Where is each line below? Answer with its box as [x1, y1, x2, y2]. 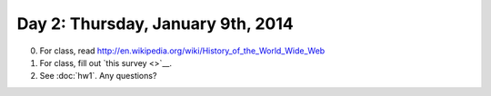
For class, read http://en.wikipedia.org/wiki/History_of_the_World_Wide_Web [39, 45, 326, 56]
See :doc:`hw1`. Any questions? [39, 71, 157, 82]
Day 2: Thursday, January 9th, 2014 [16, 14, 295, 34]
